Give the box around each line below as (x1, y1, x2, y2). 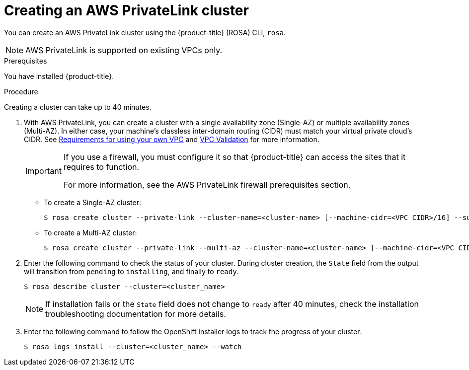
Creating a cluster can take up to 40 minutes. (4, 102, 152, 111)
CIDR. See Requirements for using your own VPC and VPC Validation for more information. (24, 135, 319, 144)
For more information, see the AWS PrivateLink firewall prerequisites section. (63, 179, 351, 190)
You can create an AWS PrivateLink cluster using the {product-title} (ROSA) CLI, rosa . (4, 28, 286, 37)
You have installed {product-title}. (4, 72, 114, 80)
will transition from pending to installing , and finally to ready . (24, 267, 239, 276)
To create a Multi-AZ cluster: (44, 228, 137, 237)
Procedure (4, 87, 38, 96)
